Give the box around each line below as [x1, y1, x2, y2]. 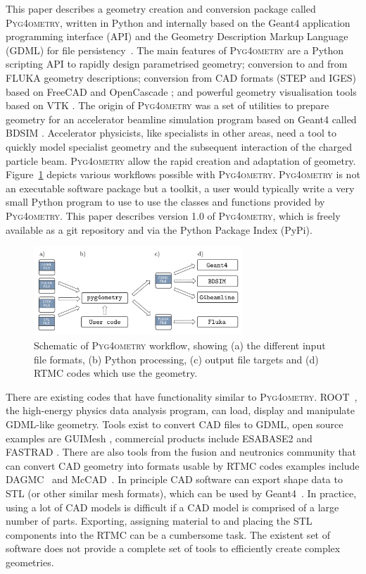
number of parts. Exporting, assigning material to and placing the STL [6, 513, 313, 528]
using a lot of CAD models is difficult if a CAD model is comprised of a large [6, 499, 339, 514]
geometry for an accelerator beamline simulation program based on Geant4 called [6, 111, 357, 126]
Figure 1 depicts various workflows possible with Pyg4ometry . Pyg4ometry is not [6, 167, 360, 182]
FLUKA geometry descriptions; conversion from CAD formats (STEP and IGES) [6, 70, 357, 85]
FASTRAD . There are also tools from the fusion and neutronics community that [6, 444, 357, 459]
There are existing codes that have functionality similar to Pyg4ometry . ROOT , [6, 389, 358, 404]
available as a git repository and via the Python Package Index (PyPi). [6, 222, 313, 237]
